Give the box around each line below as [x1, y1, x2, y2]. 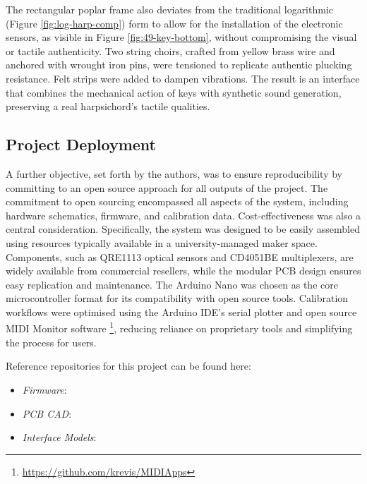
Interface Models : [22, 430, 97, 444]
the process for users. [6, 334, 97, 349]
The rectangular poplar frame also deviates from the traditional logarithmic [6, 2, 334, 16]
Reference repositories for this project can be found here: [6, 358, 251, 373]
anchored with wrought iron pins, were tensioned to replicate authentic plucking [6, 57, 352, 72]
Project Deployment [6, 133, 156, 155]
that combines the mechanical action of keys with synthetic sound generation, [6, 85, 342, 99]
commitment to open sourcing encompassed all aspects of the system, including [6, 194, 349, 209]
